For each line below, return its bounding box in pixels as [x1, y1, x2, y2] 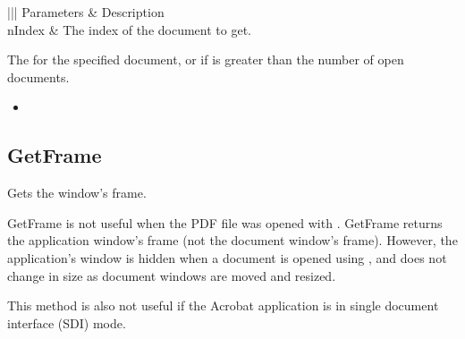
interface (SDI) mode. [7, 313, 126, 332]
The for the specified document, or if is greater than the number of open [7, 50, 404, 69]
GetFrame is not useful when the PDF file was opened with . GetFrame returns [7, 213, 443, 232]
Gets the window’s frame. [7, 183, 147, 202]
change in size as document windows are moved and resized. [7, 266, 336, 284]
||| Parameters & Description [7, 3, 165, 21]
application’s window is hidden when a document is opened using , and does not [7, 248, 447, 267]
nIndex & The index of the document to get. [7, 20, 251, 38]
